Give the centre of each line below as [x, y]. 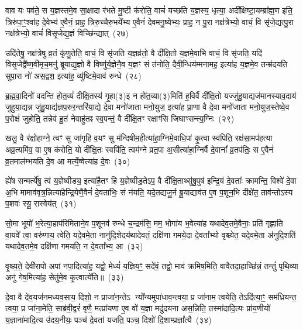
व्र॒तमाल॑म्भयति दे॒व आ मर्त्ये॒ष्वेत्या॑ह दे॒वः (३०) [68, 161]
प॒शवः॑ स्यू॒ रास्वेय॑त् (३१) [41, 203]
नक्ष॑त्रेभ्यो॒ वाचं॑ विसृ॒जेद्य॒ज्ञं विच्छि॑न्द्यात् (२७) [67, 33]
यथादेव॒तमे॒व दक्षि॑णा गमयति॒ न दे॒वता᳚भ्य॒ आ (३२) [74, 246]
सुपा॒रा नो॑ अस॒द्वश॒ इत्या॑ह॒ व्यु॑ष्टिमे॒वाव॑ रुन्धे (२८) [73, 75]
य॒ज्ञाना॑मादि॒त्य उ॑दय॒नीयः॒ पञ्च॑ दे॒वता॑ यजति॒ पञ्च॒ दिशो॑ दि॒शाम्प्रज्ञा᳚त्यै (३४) [109, 320]
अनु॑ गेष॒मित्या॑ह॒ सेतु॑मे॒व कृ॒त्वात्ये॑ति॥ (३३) [65, 277]
